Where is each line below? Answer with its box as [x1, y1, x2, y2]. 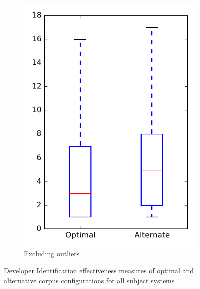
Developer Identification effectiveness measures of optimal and [4, 265, 194, 275]
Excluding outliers [24, 248, 80, 259]
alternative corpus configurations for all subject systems [4, 275, 175, 285]
